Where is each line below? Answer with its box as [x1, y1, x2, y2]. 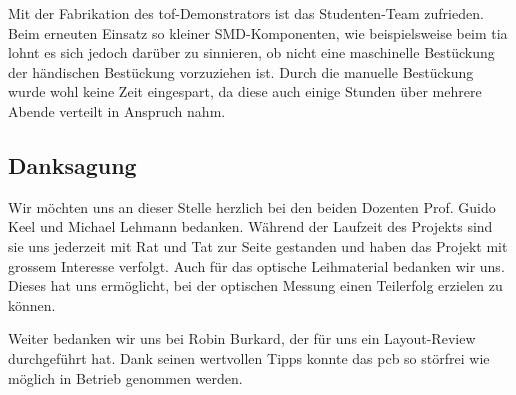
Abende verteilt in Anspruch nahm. [8, 100, 226, 121]
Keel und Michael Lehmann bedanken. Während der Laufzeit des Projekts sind [8, 216, 493, 237]
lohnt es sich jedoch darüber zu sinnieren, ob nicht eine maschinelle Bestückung [8, 42, 495, 63]
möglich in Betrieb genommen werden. [8, 367, 243, 388]
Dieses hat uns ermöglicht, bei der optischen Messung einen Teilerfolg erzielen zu [8, 275, 503, 296]
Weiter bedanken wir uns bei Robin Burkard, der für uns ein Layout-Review [8, 328, 476, 349]
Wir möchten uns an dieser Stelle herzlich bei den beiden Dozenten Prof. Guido [8, 196, 496, 217]
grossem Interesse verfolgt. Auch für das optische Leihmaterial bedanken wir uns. [8, 255, 505, 276]
